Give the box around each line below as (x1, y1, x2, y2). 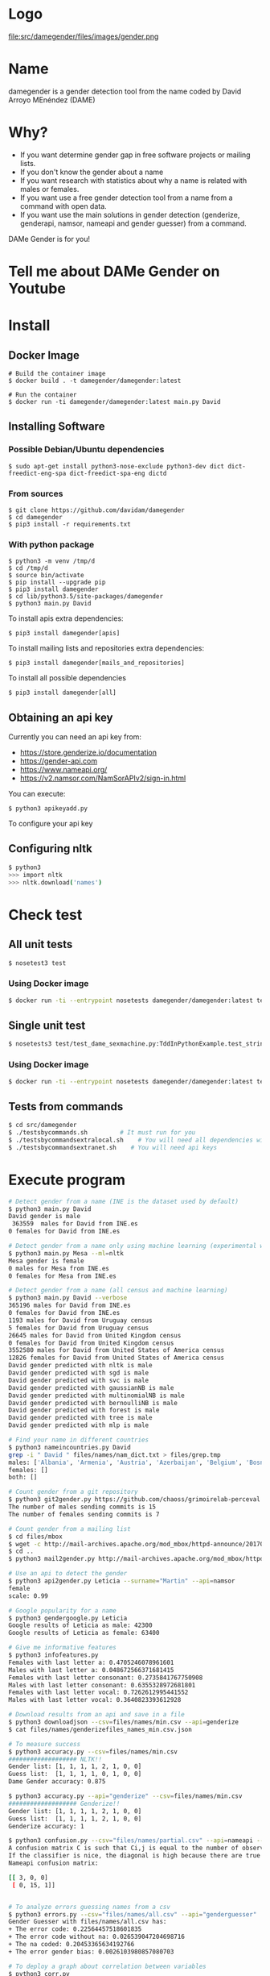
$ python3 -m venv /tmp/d (8, 557, 95, 565)
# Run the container (8, 391, 78, 399)
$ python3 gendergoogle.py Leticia (8, 1614, 128, 1622)
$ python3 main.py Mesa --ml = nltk (8, 1249, 125, 1258)
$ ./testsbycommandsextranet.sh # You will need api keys (8, 1143, 218, 1151)
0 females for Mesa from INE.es (8, 1271, 117, 1280)
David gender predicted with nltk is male (8, 1362, 153, 1370)
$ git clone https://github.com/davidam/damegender (8, 505, 185, 514)
